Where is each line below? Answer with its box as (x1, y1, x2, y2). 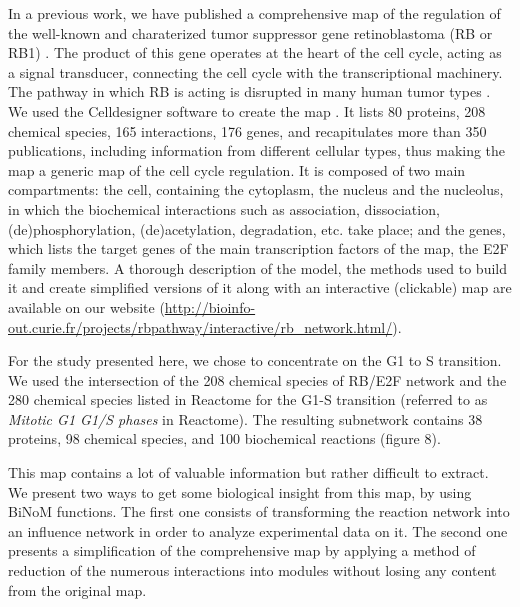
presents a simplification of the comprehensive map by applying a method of (8, 540, 476, 561)
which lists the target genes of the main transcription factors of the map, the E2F (8, 238, 509, 259)
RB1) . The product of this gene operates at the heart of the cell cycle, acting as (8, 42, 502, 63)
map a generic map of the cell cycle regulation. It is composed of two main (8, 159, 466, 180)
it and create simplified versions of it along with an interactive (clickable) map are (8, 277, 512, 298)
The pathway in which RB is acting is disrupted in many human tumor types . (8, 81, 491, 102)
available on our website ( (8, 296, 165, 317)
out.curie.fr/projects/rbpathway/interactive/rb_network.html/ (8, 316, 393, 337)
